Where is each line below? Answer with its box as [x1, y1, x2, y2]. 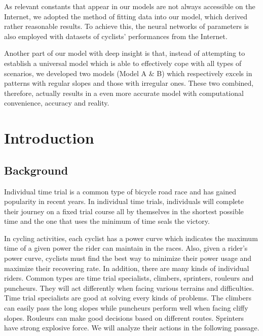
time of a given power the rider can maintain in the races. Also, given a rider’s [4, 243, 248, 253]
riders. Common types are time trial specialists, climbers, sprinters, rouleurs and [4, 273, 254, 283]
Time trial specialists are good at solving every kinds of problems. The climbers [4, 292, 251, 303]
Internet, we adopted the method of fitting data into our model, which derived [4, 11, 248, 21]
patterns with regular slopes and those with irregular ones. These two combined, [4, 78, 254, 88]
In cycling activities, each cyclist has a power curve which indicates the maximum [4, 232, 258, 243]
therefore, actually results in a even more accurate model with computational [4, 87, 244, 98]
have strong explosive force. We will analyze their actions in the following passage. [4, 322, 259, 333]
